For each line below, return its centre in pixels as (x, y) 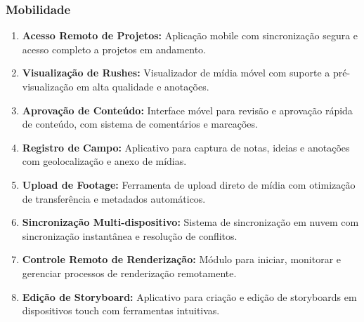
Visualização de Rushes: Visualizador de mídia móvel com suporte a (176, 73)
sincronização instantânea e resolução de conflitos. (130, 235)
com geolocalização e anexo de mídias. (104, 161)
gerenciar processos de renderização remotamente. (129, 273)
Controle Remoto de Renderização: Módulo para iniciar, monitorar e (182, 259)
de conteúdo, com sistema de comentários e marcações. (140, 124)
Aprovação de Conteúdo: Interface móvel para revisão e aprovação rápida (187, 110)
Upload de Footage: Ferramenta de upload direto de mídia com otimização (189, 184)
